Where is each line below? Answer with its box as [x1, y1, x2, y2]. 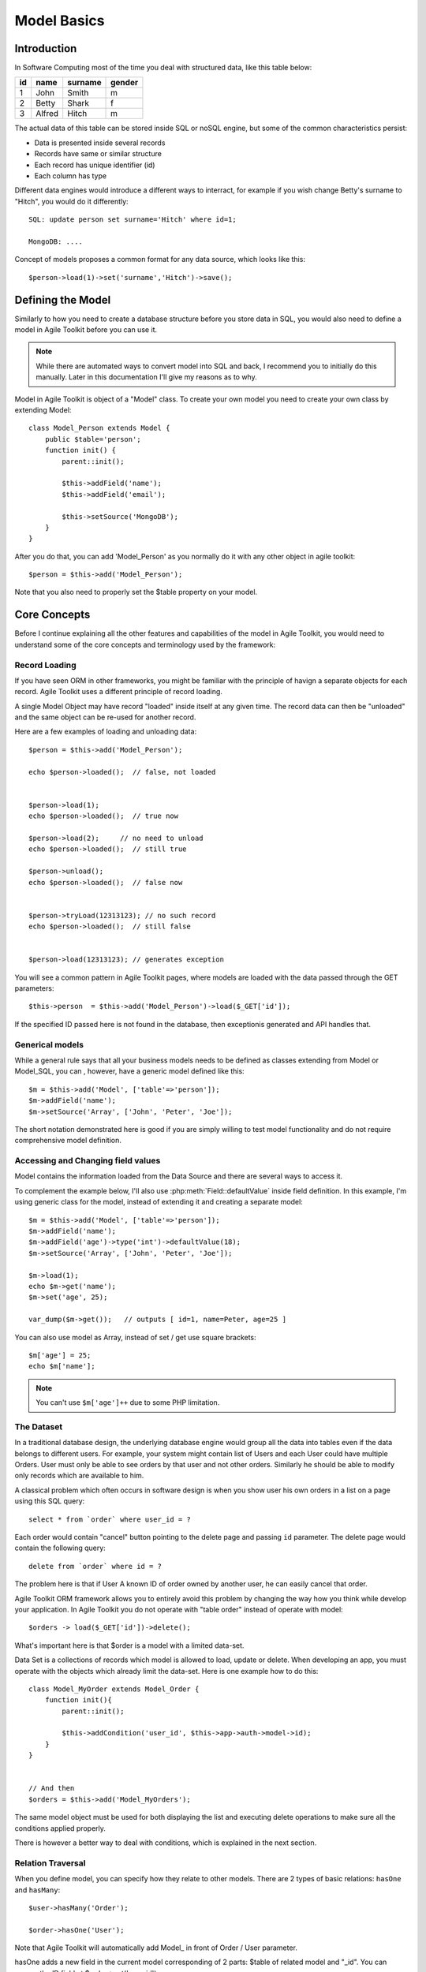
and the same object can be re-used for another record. [14, 712, 196, 722]
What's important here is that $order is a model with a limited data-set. [14, 1641, 245, 1650]
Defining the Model [14, 293, 111, 307]
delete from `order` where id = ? [28, 1562, 162, 1571]
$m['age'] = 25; [28, 1350, 92, 1360]
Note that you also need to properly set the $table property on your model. [14, 588, 258, 597]
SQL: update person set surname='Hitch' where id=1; [28, 215, 237, 224]
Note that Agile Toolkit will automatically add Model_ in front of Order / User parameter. [14, 1943, 297, 1952]
